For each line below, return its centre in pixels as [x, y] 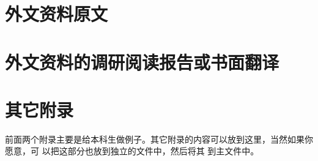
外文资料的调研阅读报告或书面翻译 [142, 62]
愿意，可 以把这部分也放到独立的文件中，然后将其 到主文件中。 [132, 151]
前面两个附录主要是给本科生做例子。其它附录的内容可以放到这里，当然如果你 [159, 139]
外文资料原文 [57, 14]
